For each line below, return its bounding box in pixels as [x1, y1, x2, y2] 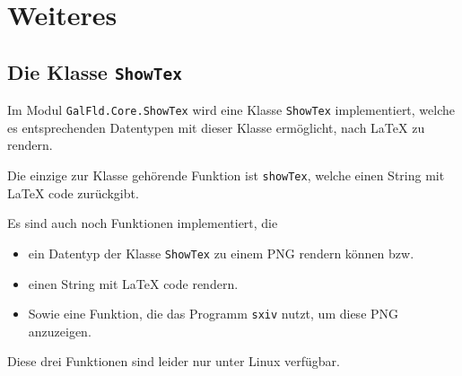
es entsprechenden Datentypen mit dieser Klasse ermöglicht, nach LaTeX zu [7, 118, 425, 136]
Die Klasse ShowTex [7, 57, 183, 85]
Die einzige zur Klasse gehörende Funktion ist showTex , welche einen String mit [7, 166, 445, 184]
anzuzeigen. [28, 321, 92, 340]
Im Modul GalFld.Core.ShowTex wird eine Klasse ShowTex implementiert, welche [7, 101, 456, 119]
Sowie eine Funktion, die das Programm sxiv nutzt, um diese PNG [28, 304, 399, 323]
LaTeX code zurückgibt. [7, 183, 139, 202]
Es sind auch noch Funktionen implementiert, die [7, 214, 278, 232]
